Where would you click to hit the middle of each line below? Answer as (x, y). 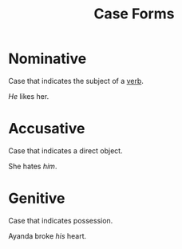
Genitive (37, 198)
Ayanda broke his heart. (47, 235)
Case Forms (134, 14)
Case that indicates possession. (61, 220)
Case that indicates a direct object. (65, 150)
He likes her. (29, 96)
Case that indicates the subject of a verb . (76, 81)
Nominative (47, 59)
